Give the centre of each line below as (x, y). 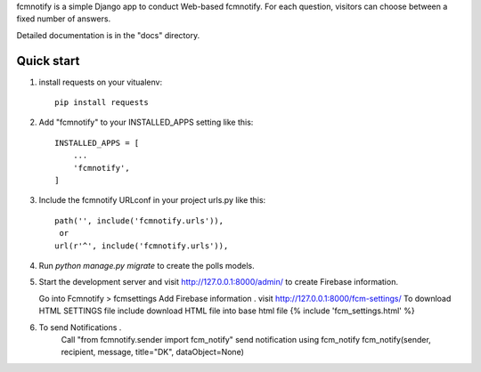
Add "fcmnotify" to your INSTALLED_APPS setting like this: (146, 122)
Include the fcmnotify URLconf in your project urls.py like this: (152, 200)
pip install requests (102, 103)
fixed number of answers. (64, 19)
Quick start (48, 61)
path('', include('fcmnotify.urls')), (139, 221)
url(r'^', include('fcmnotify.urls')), (142, 246)
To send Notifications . (80, 327)
